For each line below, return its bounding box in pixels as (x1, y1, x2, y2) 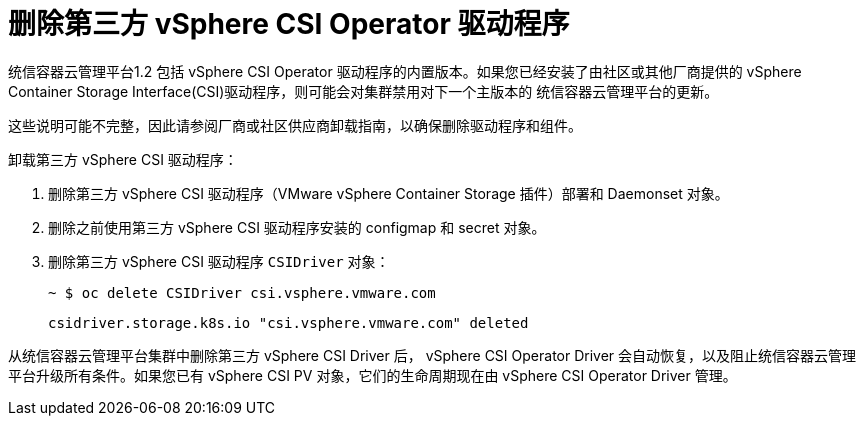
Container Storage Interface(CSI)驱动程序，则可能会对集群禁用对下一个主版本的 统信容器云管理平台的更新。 (8, 82, 719, 100)
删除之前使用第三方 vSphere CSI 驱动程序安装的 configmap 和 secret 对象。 (48, 218, 546, 236)
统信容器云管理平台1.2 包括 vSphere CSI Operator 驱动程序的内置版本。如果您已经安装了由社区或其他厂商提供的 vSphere (8, 62, 802, 80)
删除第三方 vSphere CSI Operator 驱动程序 (8, 7, 570, 41)
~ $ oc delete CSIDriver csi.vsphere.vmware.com (48, 284, 436, 301)
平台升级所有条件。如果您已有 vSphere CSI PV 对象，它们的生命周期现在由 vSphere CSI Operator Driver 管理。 (8, 366, 737, 384)
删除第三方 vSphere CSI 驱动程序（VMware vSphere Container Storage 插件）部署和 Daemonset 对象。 (48, 184, 729, 202)
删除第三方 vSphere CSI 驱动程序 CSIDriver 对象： (48, 252, 390, 270)
